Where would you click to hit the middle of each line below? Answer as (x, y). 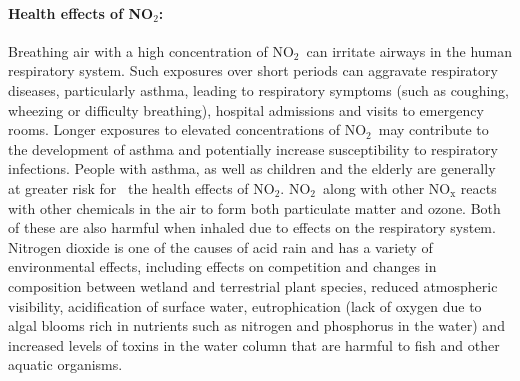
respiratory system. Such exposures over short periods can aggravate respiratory (253, 70)
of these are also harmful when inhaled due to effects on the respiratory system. (252, 227)
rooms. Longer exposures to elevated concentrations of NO (187, 129)
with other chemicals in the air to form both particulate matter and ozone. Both (254, 207)
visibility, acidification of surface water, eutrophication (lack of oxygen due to (245, 305)
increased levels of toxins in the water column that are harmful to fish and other (254, 344)
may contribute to (433, 129)
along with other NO (386, 187)
